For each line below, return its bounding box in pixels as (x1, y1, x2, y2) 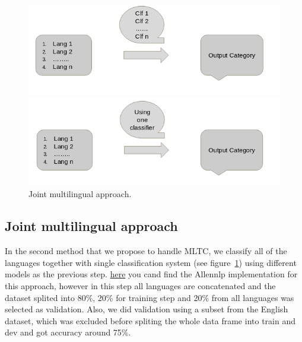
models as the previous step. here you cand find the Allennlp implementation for (5, 268, 298, 280)
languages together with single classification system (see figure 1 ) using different (5, 256, 297, 268)
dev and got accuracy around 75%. (5, 326, 131, 338)
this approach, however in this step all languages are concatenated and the (5, 279, 276, 292)
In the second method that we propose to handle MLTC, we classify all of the (5, 245, 287, 257)
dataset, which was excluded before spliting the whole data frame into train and (5, 314, 295, 327)
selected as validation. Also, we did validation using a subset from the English (5, 303, 288, 315)
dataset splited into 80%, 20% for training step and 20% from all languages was (5, 291, 294, 303)
